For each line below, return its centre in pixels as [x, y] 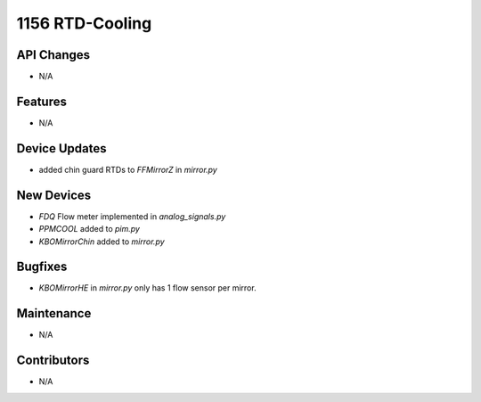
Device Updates [61, 148]
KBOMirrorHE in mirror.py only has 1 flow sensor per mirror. [148, 288]
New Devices [54, 195]
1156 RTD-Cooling [84, 23]
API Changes [53, 55]
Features [41, 101]
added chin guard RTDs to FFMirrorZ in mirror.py [128, 169]
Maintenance [54, 313]
